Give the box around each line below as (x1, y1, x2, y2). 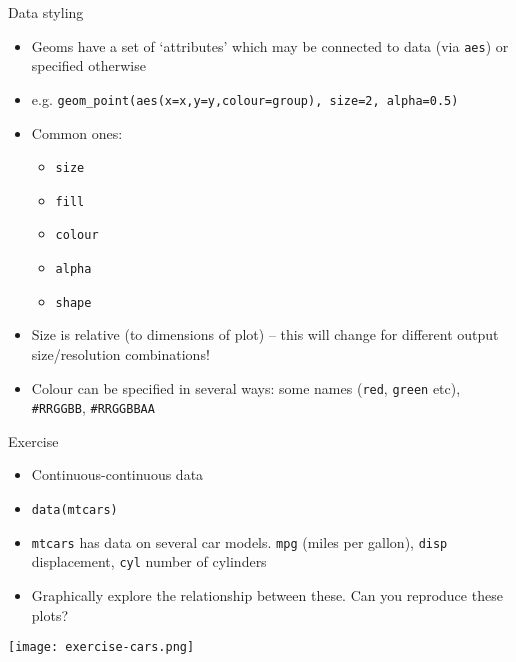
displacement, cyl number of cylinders (31, 551, 267, 572)
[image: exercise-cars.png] (8, 640, 195, 655)
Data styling (8, 2, 84, 22)
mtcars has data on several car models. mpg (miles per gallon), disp (31, 531, 448, 552)
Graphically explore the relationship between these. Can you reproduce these (31, 585, 503, 606)
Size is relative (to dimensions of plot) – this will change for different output (31, 324, 499, 345)
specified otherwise (31, 55, 146, 76)
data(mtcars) (31, 503, 118, 518)
